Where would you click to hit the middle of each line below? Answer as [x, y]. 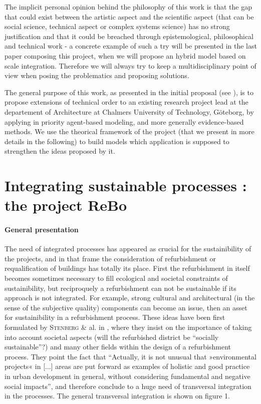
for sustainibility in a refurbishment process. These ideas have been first [115, 317]
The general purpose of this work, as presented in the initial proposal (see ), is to [129, 92]
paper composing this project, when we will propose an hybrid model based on [125, 55]
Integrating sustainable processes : [126, 185]
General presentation [42, 230]
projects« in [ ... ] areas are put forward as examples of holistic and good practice [127, 366]
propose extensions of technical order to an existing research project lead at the [126, 102]
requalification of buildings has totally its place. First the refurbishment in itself [127, 268]
